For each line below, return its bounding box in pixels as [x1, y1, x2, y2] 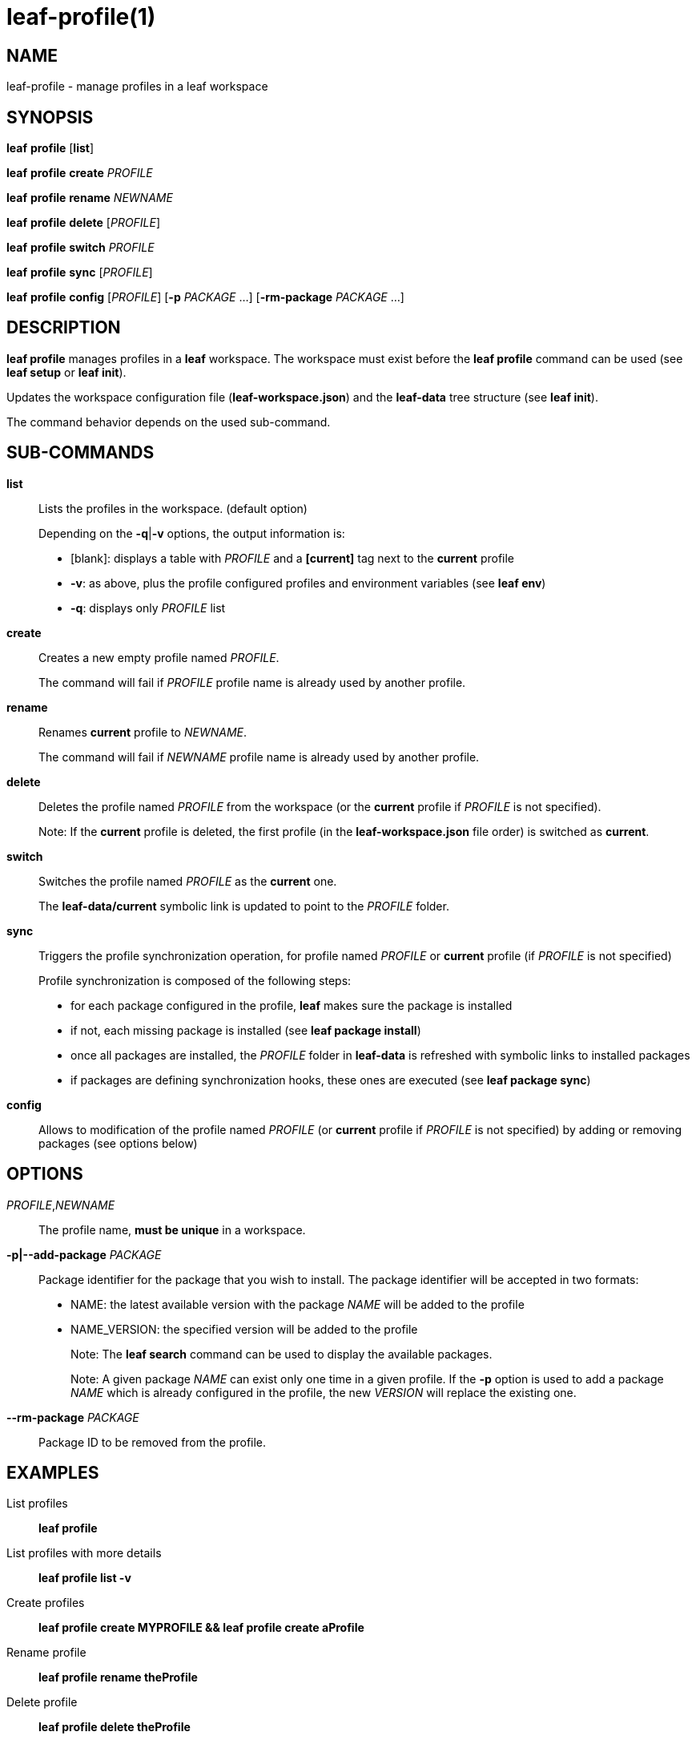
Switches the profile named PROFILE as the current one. [38, 874, 337, 888]
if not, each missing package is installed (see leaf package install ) [70, 1023, 421, 1037]
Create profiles [6, 1596, 85, 1610]
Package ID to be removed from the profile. [38, 1435, 267, 1449]
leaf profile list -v [38, 1571, 131, 1585]
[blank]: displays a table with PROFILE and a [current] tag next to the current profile [70, 551, 515, 565]
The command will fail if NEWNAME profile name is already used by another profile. [38, 749, 480, 764]
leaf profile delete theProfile [38, 1720, 191, 1734]
